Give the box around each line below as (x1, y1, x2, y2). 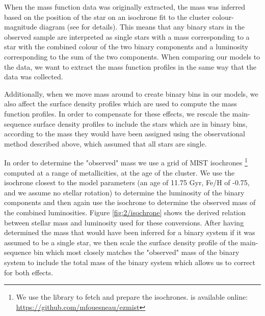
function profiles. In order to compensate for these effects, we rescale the (4, 108, 230, 119)
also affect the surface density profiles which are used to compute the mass (4, 98, 237, 109)
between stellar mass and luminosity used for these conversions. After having (4, 217, 244, 227)
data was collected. (4, 71, 63, 82)
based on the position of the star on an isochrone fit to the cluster (4, 11, 210, 22)
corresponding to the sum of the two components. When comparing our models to (4, 51, 260, 62)
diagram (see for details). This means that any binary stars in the (39, 21, 245, 32)
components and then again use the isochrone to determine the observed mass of (4, 197, 256, 208)
